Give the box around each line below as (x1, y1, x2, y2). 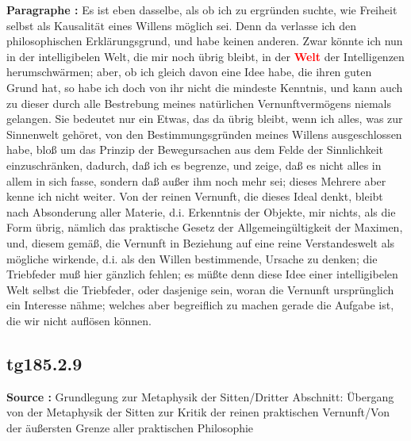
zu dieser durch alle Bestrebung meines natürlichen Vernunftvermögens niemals (6, 94, 391, 111)
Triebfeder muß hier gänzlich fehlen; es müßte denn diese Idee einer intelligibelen (6, 266, 398, 282)
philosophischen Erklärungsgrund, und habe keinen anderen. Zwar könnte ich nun (6, 33, 403, 49)
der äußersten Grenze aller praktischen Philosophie (6, 419, 254, 435)
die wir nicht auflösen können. (6, 312, 152, 328)
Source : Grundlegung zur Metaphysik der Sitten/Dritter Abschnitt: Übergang (6, 388, 394, 405)
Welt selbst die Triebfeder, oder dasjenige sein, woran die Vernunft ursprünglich (6, 281, 394, 297)
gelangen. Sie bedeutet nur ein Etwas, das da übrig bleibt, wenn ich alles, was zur (6, 110, 403, 127)
